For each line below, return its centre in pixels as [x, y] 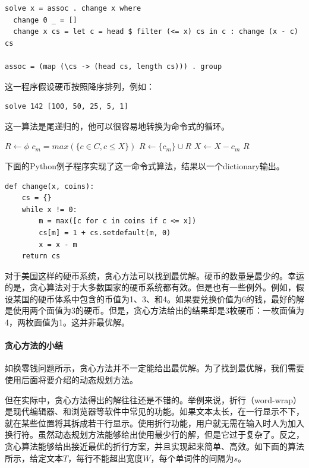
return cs [41, 256]
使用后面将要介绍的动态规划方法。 [71, 380]
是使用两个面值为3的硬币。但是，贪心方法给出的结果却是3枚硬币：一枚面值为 [154, 310]
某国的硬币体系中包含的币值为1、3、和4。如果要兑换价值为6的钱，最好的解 [158, 298]
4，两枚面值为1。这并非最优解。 [67, 322]
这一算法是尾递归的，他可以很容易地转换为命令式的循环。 [117, 126]
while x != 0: [49, 209]
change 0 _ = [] [45, 20]
